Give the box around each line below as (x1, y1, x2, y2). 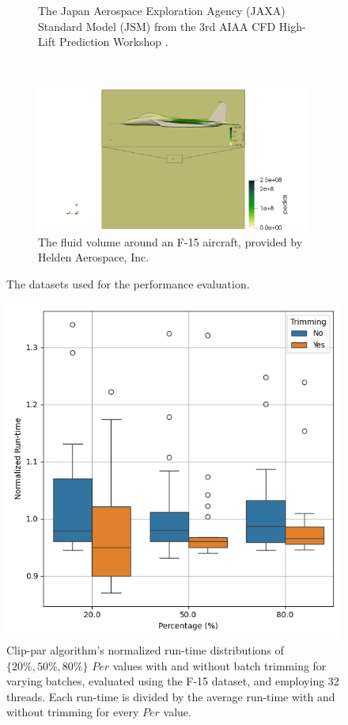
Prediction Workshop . (59, 33, 168, 50)
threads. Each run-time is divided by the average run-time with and (6, 688, 335, 704)
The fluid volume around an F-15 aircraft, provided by (38, 233, 303, 250)
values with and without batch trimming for (112, 657, 327, 673)
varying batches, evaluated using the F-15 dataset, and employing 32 (6, 673, 339, 689)
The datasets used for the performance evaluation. (6, 275, 250, 292)
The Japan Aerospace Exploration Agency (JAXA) (38, 2, 286, 18)
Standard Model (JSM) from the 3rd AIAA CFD (38, 17, 276, 34)
